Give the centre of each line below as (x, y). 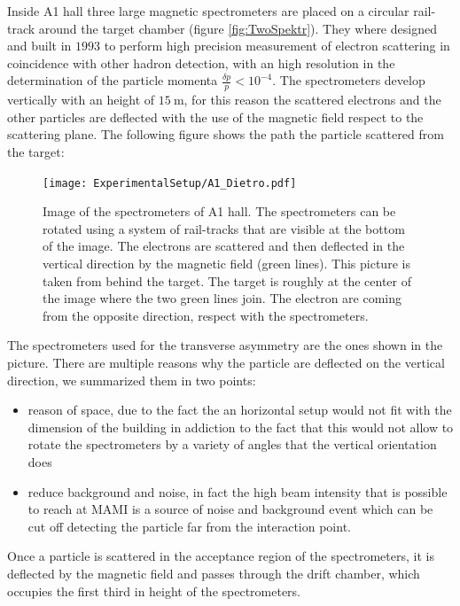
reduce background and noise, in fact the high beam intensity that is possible (238, 491)
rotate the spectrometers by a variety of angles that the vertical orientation (232, 444)
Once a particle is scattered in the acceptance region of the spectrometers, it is (221, 556)
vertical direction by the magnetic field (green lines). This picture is (226, 264)
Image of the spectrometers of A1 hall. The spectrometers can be (219, 211)
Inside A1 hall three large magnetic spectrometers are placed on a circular (208, 11)
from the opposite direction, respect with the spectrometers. (206, 315)
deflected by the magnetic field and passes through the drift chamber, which (214, 573)
